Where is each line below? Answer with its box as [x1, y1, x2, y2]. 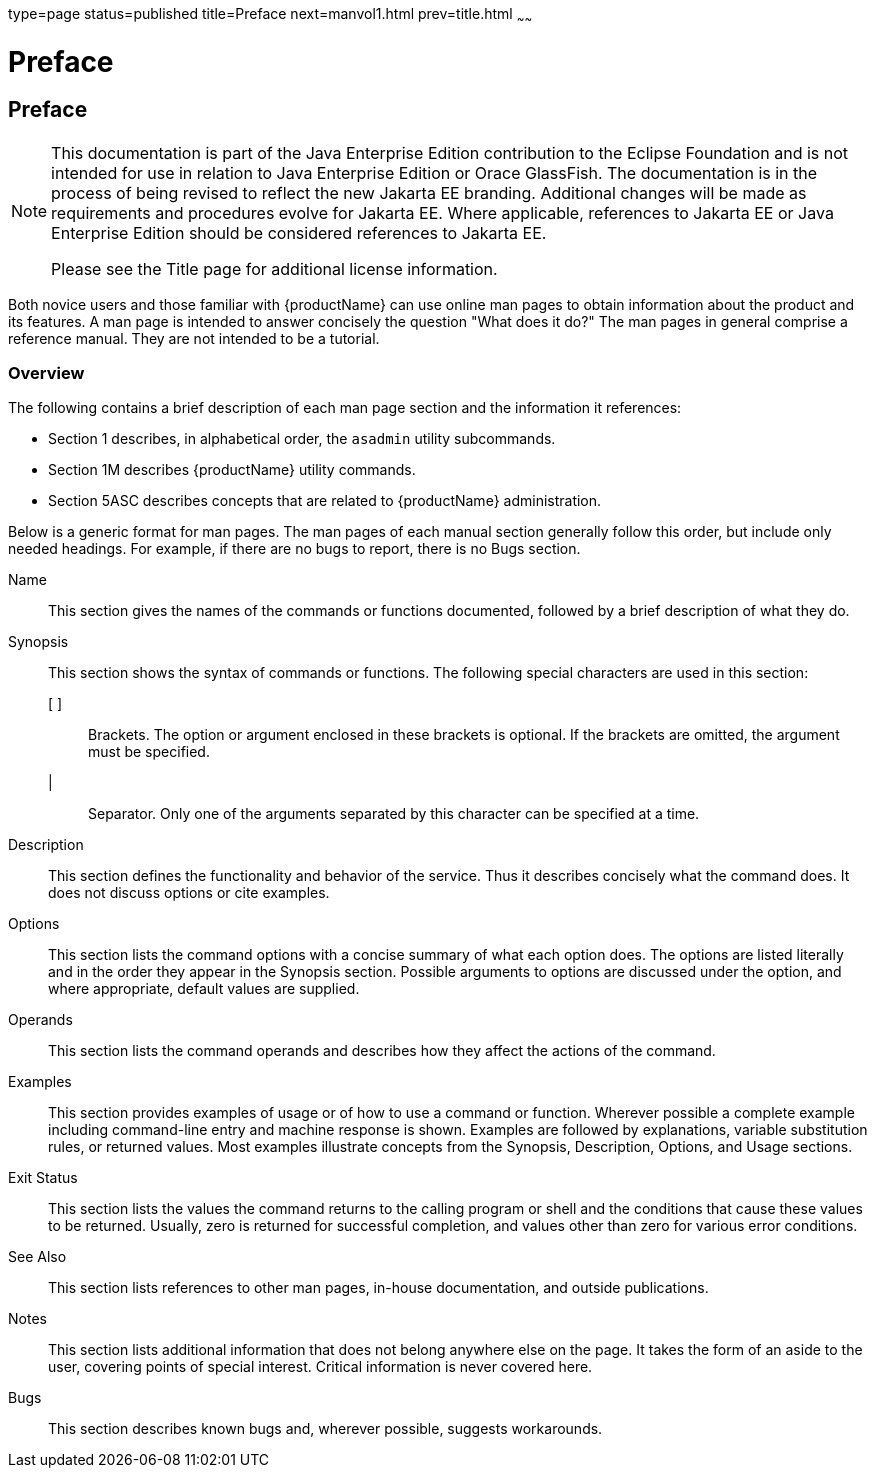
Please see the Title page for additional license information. [51, 258, 498, 279]
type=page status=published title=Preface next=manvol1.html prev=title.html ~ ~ [8, 5, 533, 26]
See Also [8, 1248, 67, 1266]
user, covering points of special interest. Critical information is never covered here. [48, 1358, 593, 1376]
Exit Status [8, 1169, 78, 1187]
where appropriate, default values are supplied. [48, 980, 360, 998]
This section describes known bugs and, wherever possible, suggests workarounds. [48, 1420, 603, 1438]
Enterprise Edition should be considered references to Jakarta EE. [51, 222, 547, 243]
